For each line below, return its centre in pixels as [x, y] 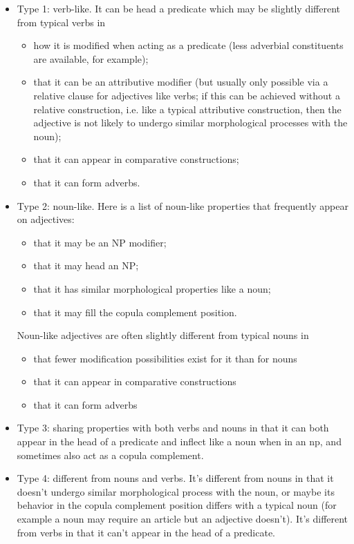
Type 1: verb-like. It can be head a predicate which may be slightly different [179, 8]
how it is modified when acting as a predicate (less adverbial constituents [188, 45]
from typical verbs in [61, 22]
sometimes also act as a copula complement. [110, 455]
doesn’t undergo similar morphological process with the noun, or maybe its [176, 491]
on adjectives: [46, 219]
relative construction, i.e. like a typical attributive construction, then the [187, 109]
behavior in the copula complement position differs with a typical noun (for [177, 505]
